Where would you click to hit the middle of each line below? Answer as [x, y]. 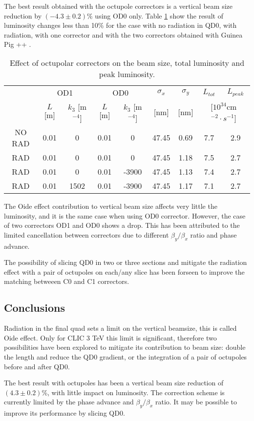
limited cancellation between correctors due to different [86, 234]
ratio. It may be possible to [196, 402]
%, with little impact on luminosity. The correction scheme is [133, 392]
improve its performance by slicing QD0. [64, 413]
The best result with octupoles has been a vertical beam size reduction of [114, 383]
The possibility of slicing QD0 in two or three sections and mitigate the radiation [126, 262]
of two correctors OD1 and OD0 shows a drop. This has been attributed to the [122, 225]
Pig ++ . [18, 44]
